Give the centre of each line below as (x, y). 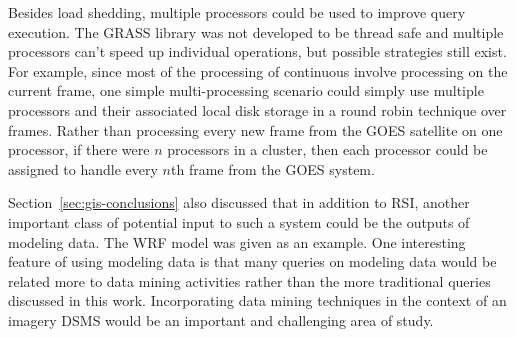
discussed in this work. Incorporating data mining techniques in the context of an (257, 300)
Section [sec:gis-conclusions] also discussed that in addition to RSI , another (239, 202)
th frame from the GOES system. (272, 168)
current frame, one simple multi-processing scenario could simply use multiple (246, 90)
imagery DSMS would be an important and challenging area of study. (221, 319)
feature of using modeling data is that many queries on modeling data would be (252, 261)
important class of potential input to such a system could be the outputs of (239, 221)
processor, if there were (79, 149)
